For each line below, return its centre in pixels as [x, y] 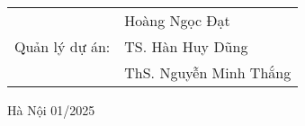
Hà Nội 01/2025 [51, 110]
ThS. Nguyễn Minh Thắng [208, 72]
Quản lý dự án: [63, 46]
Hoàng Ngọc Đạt [177, 20]
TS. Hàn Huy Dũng [186, 46]
